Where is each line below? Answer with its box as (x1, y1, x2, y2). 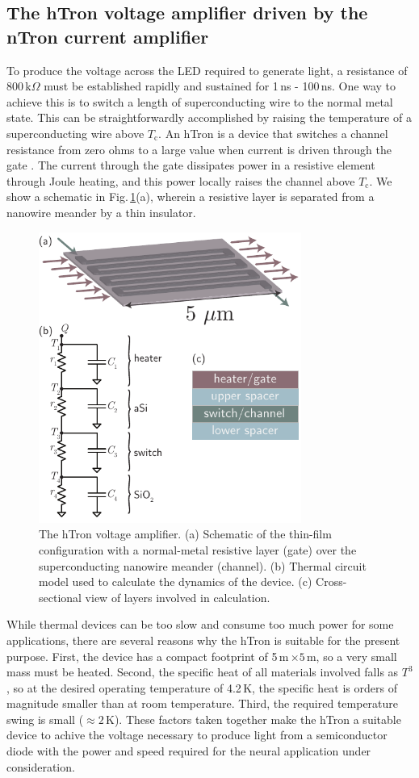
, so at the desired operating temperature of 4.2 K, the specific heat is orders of (6, 679, 397, 696)
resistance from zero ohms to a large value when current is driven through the (6, 140, 392, 157)
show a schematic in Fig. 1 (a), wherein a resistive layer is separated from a (6, 188, 375, 205)
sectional (39, 588, 82, 605)
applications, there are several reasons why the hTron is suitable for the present (6, 631, 400, 648)
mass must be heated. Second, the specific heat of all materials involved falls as (6, 663, 399, 680)
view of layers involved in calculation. (85, 588, 270, 605)
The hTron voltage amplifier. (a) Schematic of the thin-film (39, 525, 332, 542)
